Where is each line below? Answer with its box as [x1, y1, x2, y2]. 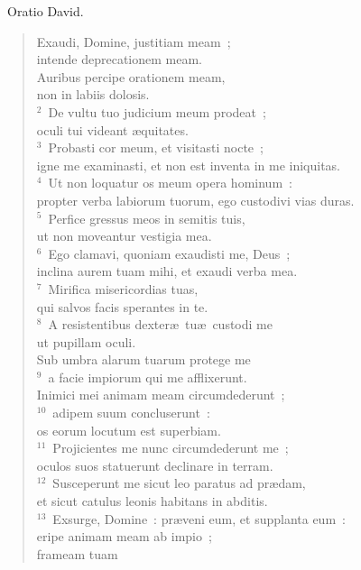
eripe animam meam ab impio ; [36, 527, 212, 546]
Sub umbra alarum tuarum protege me [36, 350, 251, 369]
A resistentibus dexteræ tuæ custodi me [48, 315, 273, 334]
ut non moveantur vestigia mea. [36, 226, 212, 245]
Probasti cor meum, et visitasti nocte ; [48, 138, 264, 157]
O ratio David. [7, 2, 84, 20]
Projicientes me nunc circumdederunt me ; [52, 438, 289, 457]
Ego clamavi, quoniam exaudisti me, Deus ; [48, 244, 291, 262]
